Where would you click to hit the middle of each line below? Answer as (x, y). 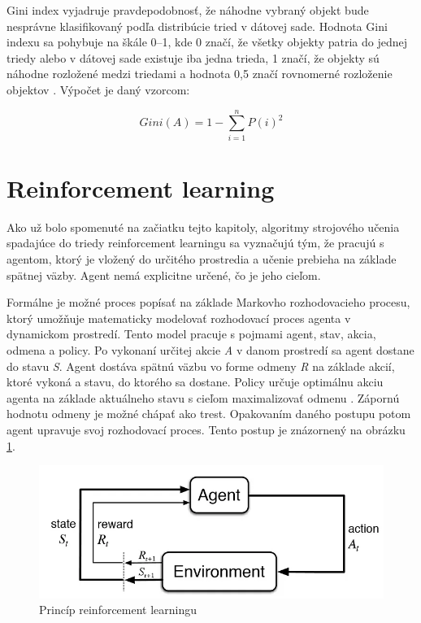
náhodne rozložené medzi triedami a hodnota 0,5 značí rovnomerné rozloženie (200, 74)
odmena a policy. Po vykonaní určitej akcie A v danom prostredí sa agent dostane (210, 349)
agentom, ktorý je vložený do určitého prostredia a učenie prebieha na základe (202, 259)
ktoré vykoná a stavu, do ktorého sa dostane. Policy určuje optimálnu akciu (195, 382)
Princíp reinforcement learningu (118, 610)
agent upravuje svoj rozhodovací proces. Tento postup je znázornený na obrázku (206, 429)
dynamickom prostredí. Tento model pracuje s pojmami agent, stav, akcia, (191, 334)
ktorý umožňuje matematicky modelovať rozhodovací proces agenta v (179, 318)
